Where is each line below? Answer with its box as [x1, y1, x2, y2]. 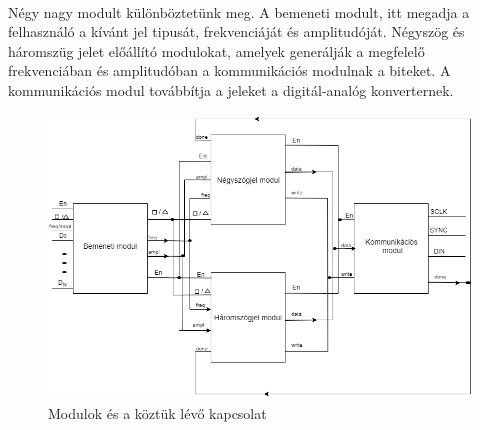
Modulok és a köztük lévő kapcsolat [48, 402, 267, 423]
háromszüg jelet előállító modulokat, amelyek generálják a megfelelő [8, 40, 425, 61]
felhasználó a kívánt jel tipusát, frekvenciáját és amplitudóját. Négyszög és [8, 21, 465, 42]
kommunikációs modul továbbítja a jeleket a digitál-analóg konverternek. [8, 79, 454, 100]
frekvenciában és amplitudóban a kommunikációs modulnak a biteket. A [8, 60, 451, 81]
